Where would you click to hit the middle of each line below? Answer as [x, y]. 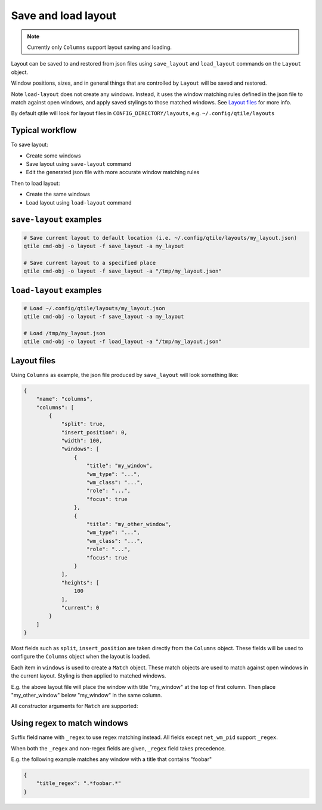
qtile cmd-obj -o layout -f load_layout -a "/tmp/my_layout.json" [123, 342]
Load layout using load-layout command [79, 202]
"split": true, [83, 424]
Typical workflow [44, 130]
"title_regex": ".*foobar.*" [79, 783]
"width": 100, [82, 441]
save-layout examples [56, 220]
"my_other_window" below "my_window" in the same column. [86, 695]
